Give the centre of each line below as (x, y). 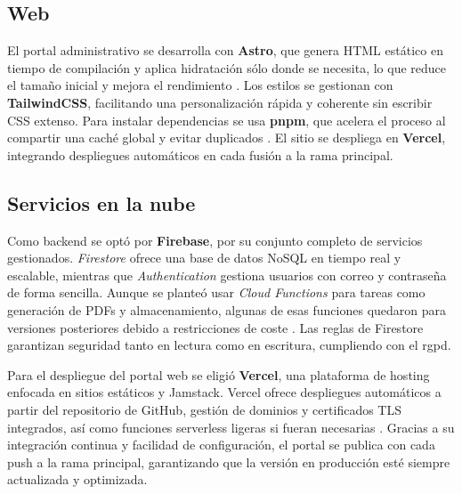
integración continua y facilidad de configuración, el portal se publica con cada (221, 445)
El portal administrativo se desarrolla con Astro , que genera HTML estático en (225, 50)
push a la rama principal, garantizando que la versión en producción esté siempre (229, 462)
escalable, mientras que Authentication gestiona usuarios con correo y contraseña (227, 275)
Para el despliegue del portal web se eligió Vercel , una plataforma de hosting (219, 374)
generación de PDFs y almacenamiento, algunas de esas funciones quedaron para (227, 309)
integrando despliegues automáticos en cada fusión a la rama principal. (200, 154)
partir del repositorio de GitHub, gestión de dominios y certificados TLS (204, 409)
